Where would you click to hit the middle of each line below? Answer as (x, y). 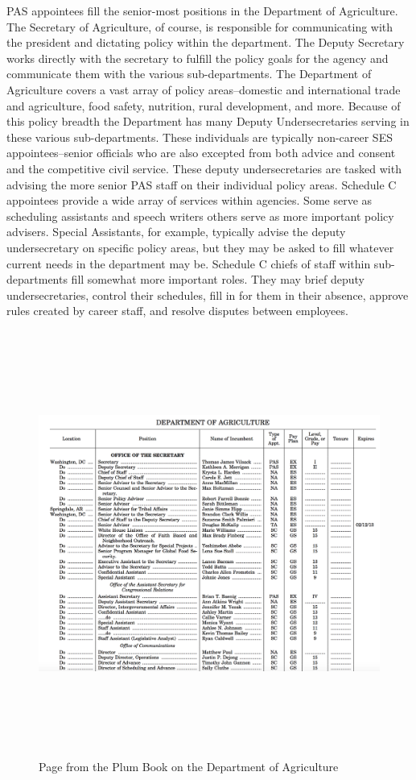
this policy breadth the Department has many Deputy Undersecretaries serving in (208, 121)
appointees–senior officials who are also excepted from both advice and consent (201, 153)
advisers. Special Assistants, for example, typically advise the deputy (176, 232)
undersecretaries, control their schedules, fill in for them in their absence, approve (208, 295)
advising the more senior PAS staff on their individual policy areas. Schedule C (202, 184)
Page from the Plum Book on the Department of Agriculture (189, 767)
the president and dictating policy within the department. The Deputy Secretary (206, 42)
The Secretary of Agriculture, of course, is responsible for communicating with (200, 26)
